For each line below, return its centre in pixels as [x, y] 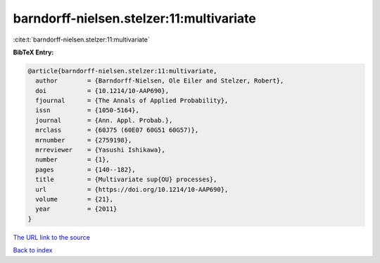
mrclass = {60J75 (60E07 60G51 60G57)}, [117, 130]
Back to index [33, 250]
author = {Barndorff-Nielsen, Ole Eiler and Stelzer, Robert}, [160, 81]
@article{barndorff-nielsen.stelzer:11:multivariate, [122, 71]
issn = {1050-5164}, [88, 110]
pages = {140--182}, [86, 170]
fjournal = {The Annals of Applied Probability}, [132, 101]
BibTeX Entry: [33, 52]
